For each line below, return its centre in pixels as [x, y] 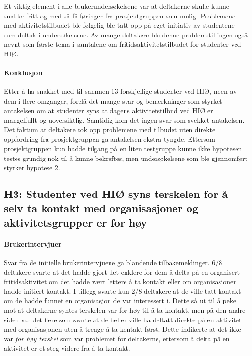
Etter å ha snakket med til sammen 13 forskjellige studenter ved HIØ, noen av [120, 91]
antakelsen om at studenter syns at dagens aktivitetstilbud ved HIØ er [109, 110]
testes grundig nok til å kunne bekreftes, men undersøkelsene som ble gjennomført [126, 158]
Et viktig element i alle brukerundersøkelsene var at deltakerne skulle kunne [117, 6]
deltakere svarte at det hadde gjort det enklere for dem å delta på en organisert [122, 272]
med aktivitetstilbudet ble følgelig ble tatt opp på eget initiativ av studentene [119, 25]
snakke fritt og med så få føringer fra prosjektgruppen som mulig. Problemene [120, 15]
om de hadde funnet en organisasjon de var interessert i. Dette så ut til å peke [120, 300]
